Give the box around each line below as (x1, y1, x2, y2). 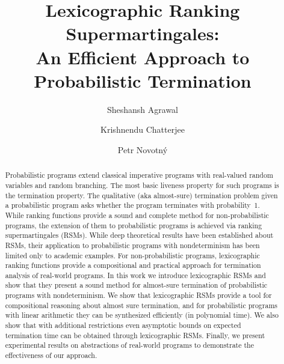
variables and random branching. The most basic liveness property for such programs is (5, 180, 279, 190)
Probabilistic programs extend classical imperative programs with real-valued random (5, 170, 273, 180)
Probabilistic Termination (34, 68, 252, 93)
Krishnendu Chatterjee (100, 123, 185, 136)
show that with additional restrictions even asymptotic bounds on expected (5, 320, 241, 330)
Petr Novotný (117, 143, 168, 156)
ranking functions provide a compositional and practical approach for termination (5, 260, 261, 270)
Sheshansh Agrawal (106, 103, 179, 115)
